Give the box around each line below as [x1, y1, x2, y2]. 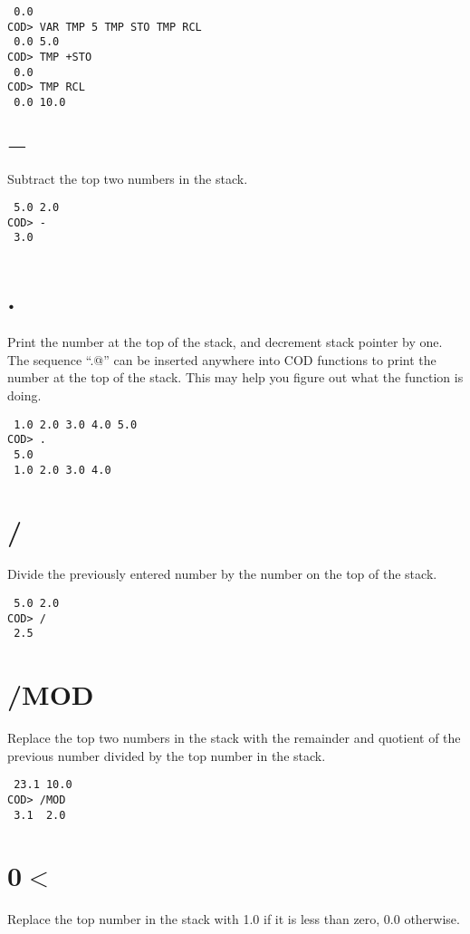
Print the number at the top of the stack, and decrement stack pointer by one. [7, 332, 443, 351]
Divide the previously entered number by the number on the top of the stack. [7, 564, 437, 583]
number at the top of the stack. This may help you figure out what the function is [7, 368, 464, 387]
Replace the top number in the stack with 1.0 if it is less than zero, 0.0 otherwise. [7, 910, 460, 929]
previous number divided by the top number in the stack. [7, 746, 326, 765]
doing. [7, 386, 42, 404]
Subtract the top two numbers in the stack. [7, 169, 248, 188]
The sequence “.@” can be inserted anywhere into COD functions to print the [7, 350, 436, 369]
